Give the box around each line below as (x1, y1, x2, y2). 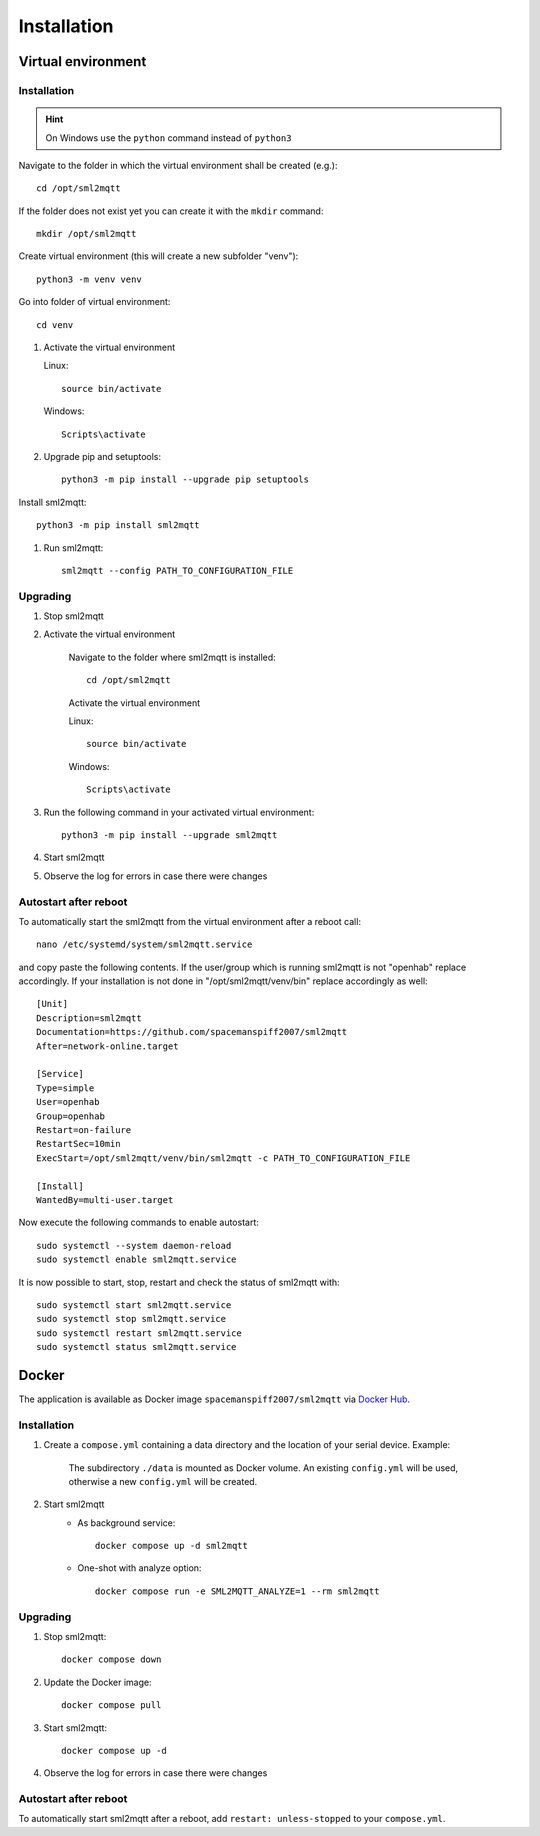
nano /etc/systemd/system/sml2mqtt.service (36, 939, 253, 950)
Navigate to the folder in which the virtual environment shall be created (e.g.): (18, 159, 338, 171)
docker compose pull (61, 1700, 162, 1711)
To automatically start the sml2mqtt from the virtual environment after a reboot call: (18, 915, 362, 927)
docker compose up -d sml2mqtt (95, 1540, 249, 1552)
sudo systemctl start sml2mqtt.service (36, 1299, 232, 1310)
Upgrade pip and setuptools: (43, 450, 162, 462)
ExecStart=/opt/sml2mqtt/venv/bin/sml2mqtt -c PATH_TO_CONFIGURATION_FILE (36, 1152, 411, 1164)
